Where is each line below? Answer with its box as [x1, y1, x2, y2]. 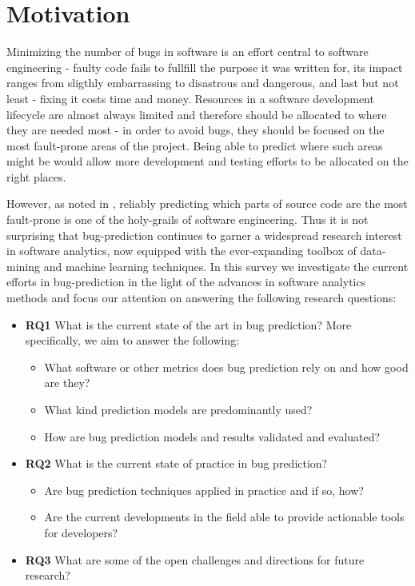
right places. [6, 168, 66, 185]
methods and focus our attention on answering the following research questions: [6, 289, 397, 306]
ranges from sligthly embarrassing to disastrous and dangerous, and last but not [6, 74, 399, 91]
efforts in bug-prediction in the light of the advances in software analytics [6, 273, 366, 290]
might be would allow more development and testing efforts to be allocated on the [6, 153, 409, 169]
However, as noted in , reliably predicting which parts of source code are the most [6, 195, 408, 212]
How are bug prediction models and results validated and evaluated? [44, 428, 381, 444]
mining [6, 257, 41, 274]
